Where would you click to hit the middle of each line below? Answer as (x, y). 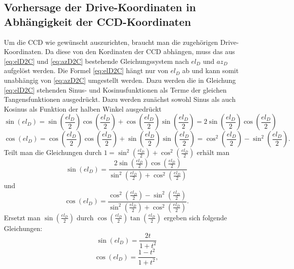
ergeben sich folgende (195, 217)
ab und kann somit (211, 70)
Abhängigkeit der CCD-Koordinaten (98, 21)
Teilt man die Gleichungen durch (53, 152)
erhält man (213, 152)
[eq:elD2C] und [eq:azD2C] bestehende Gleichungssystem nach (96, 61)
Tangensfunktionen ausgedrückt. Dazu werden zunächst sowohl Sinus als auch (120, 99)
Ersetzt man (22, 217)
